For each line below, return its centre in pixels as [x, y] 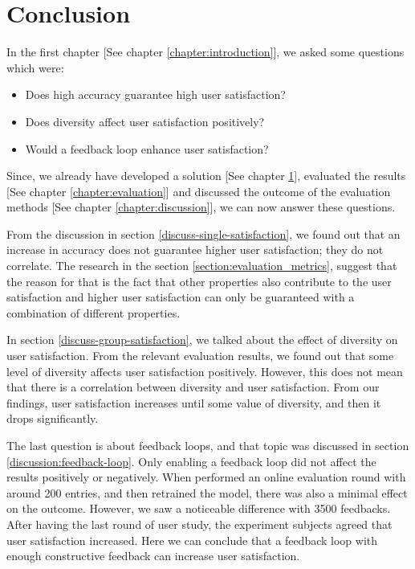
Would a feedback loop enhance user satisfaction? [147, 148]
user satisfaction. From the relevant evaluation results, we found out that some [200, 356]
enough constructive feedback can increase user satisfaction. [153, 556]
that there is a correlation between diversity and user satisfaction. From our [193, 387]
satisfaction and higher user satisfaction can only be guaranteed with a [181, 297]
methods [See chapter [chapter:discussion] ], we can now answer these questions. [201, 207]
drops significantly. [53, 418]
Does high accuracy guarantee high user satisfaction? [155, 94]
